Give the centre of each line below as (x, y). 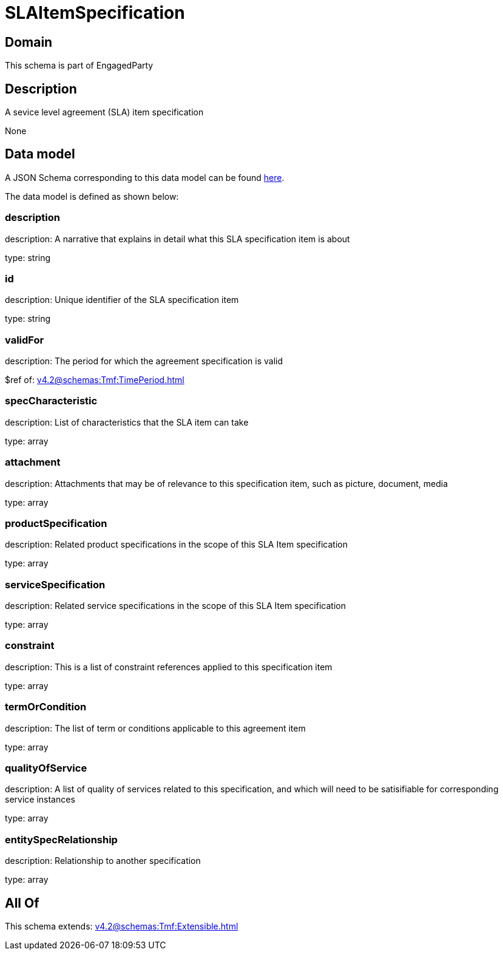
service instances (40, 800)
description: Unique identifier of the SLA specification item (122, 300)
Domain (29, 42)
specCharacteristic (51, 401)
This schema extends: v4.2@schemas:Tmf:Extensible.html (122, 926)
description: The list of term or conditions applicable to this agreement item (155, 728)
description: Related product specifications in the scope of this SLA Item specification (176, 545)
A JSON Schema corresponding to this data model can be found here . (145, 177)
